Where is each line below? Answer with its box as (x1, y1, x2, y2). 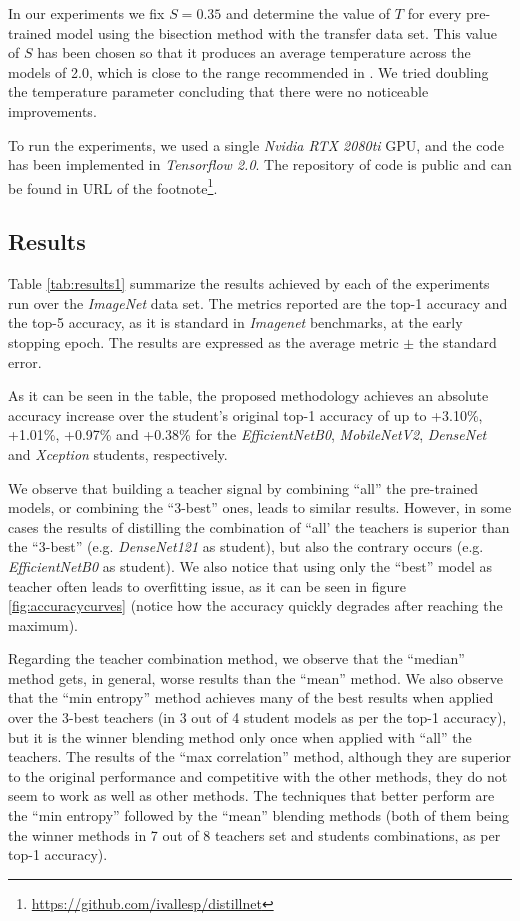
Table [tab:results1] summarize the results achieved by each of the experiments (8, 273, 490, 294)
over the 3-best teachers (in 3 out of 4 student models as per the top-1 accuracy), (8, 707, 507, 728)
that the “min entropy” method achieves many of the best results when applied (8, 687, 494, 708)
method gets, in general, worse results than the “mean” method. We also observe (8, 667, 503, 688)
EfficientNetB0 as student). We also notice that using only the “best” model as (8, 555, 493, 576)
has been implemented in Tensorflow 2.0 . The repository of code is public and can (8, 154, 512, 175)
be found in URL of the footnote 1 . (8, 174, 218, 198)
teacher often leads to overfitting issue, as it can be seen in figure (8, 575, 406, 596)
